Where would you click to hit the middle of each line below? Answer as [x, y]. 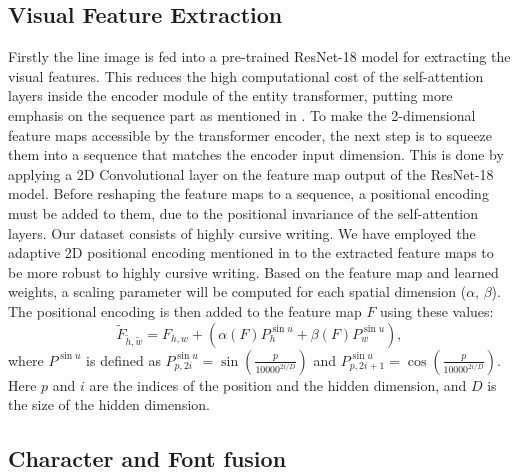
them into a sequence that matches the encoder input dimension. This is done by [256, 154]
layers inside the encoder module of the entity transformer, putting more [230, 95]
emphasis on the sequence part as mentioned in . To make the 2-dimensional [242, 114]
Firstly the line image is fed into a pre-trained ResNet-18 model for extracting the [259, 56]
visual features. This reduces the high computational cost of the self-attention [246, 75]
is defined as [123, 359]
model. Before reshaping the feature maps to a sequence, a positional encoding [248, 193]
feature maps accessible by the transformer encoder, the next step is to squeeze [250, 134]
